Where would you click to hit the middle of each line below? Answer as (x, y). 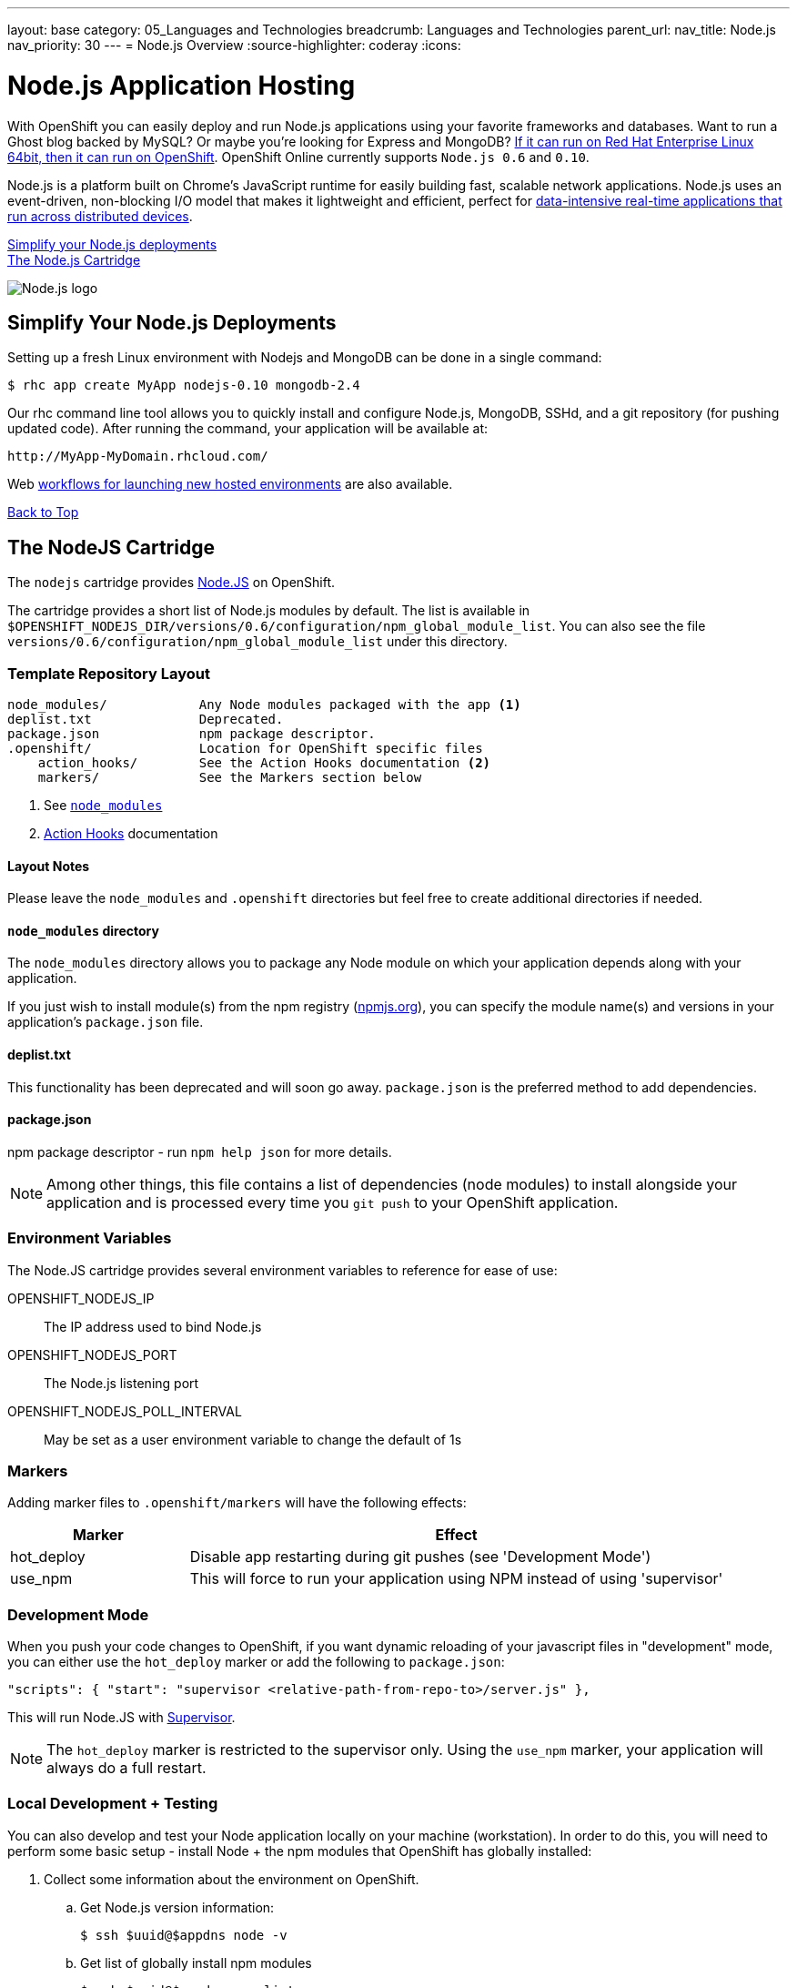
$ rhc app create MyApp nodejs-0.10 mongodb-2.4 (184, 385)
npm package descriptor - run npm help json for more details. (200, 1151)
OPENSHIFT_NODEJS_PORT (92, 1354)
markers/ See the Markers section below (230, 777)
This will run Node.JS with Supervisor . (121, 1718)
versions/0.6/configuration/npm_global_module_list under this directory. (257, 642)
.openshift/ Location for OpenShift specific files (245, 748)
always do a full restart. (126, 1768)
